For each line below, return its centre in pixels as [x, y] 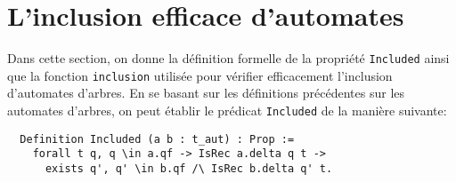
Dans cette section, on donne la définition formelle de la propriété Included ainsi [228, 58]
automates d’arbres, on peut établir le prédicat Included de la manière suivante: [227, 111]
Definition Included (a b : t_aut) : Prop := [157, 139]
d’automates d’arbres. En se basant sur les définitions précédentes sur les [206, 93]
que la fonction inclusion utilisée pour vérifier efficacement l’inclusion [200, 75]
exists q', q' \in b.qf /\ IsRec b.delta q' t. [189, 169]
